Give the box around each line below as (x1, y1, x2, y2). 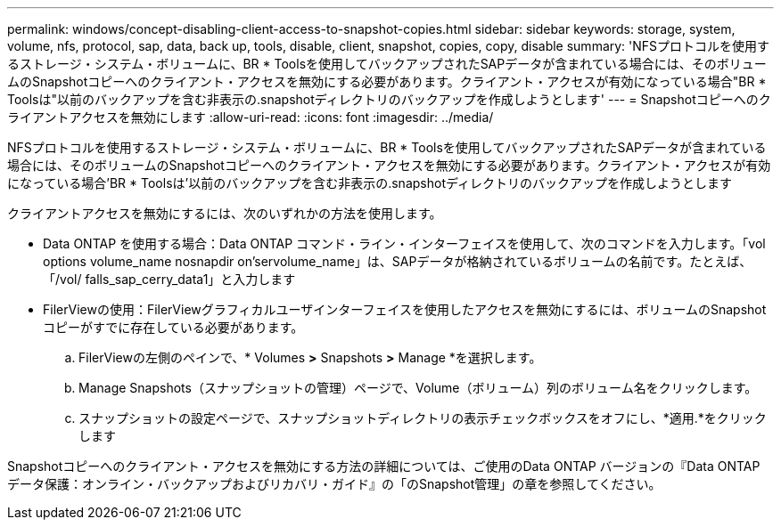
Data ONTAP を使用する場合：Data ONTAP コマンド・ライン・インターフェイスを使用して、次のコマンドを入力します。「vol (43, 236, 766, 251)
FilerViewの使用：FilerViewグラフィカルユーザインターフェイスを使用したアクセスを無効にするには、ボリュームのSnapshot (43, 302, 767, 317)
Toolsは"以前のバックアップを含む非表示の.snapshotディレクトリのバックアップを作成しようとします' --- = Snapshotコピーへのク (7, 92, 771, 107)
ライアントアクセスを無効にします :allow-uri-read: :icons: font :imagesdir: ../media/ (7, 109, 494, 125)
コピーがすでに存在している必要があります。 (43, 320, 304, 335)
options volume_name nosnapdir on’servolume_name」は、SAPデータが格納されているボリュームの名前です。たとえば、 (43, 254, 752, 269)
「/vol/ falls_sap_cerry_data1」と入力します (43, 272, 296, 287)
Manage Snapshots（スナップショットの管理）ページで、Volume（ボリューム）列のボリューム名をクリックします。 (78, 380, 758, 395)
